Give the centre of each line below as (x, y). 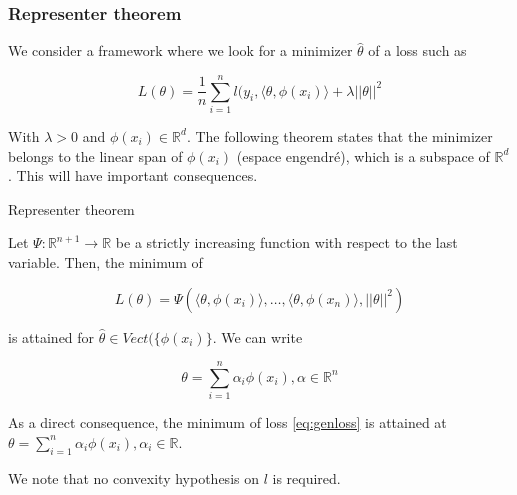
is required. (306, 477)
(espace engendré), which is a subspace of (363, 155)
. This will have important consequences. (133, 175)
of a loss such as (417, 50)
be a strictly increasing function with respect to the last (286, 242)
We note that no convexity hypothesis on (133, 477)
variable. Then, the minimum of (105, 261)
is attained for (51, 336)
